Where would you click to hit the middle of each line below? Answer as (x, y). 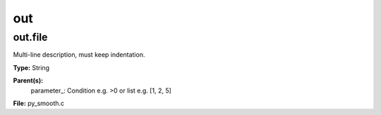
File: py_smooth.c (39, 103)
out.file (30, 37)
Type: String (31, 67)
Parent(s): (28, 81)
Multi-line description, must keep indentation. (79, 55)
